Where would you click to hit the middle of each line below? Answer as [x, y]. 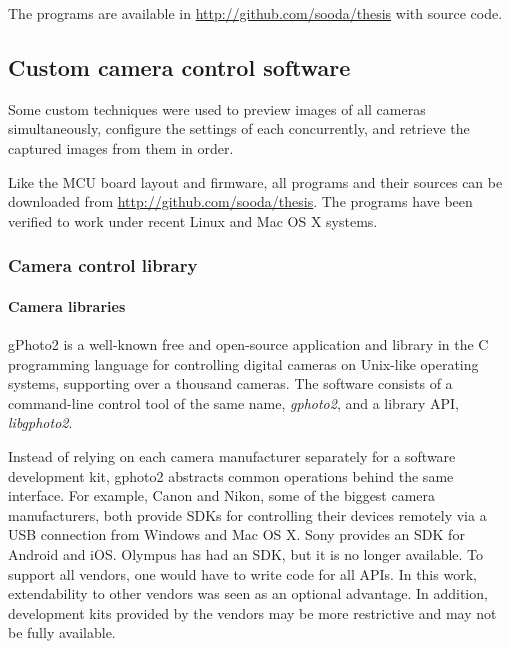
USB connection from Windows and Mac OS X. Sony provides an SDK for [236, 534]
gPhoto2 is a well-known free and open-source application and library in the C [248, 344]
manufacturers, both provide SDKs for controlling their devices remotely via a [247, 514]
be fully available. [62, 632]
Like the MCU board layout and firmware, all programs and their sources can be [255, 181]
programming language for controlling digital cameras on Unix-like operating [243, 363]
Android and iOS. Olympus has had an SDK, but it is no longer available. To [246, 553]
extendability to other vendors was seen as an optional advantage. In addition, [248, 593]
